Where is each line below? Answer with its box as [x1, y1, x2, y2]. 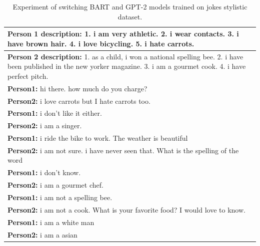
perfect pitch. [7, 70, 48, 81]
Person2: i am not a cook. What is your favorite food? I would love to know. [7, 204, 245, 215]
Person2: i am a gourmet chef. [7, 180, 103, 190]
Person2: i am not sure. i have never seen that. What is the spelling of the [7, 145, 239, 155]
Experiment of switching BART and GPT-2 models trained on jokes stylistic [12, 1, 247, 11]
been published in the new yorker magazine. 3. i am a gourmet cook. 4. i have [7, 61, 246, 71]
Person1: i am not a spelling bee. [7, 192, 112, 202]
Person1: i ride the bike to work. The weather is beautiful [7, 133, 188, 143]
